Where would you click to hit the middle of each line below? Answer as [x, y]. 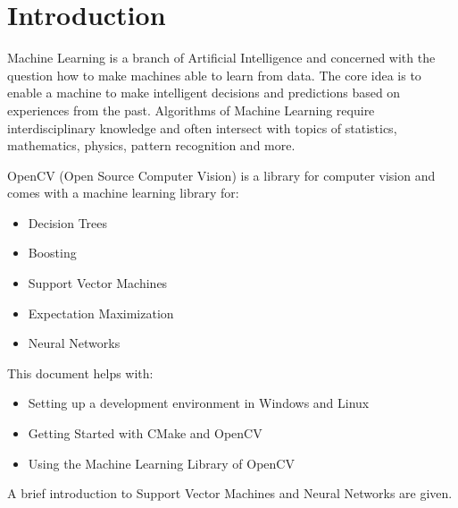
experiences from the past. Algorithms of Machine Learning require [191, 110]
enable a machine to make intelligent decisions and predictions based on [204, 93]
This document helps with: [80, 373]
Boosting [52, 253]
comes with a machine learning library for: [123, 193]
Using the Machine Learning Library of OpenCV [161, 463]
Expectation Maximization [101, 313]
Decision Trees [68, 222]
